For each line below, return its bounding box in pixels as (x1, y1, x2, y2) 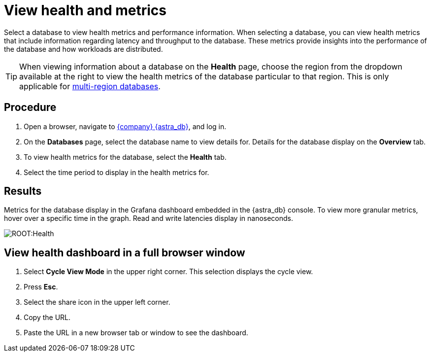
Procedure (4, 101, 57, 114)
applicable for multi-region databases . (19, 81, 161, 91)
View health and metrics (4, 2, 166, 19)
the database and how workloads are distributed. (4, 44, 163, 53)
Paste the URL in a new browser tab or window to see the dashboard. (24, 328, 248, 337)
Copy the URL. (24, 313, 71, 322)
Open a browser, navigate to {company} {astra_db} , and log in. (24, 122, 227, 131)
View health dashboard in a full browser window (4, 246, 245, 259)
